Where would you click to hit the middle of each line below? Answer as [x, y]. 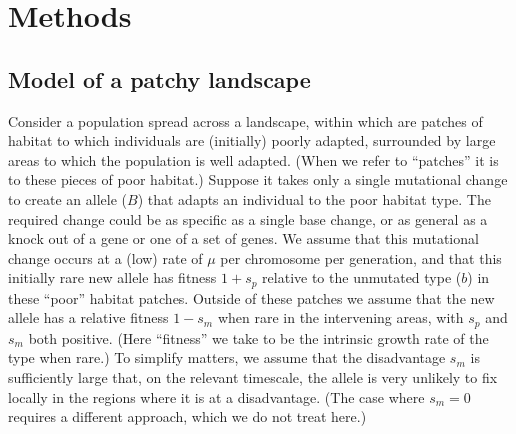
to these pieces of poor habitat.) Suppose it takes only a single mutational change [258, 179]
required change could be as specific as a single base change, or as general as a [248, 218]
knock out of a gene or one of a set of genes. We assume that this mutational [243, 238]
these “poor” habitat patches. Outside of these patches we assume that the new [251, 297]
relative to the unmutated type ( [362, 277]
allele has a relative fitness [88, 317]
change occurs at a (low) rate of [105, 257]
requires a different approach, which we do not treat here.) [187, 416]
